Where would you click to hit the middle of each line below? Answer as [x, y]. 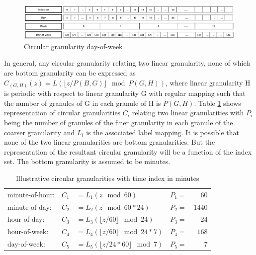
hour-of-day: [26, 219]
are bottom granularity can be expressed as [70, 73]
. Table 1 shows [217, 103]
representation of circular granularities [62, 113]
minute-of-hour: [31, 194]
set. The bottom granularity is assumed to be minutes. [87, 161]
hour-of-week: [28, 231]
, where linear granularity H [208, 82]
